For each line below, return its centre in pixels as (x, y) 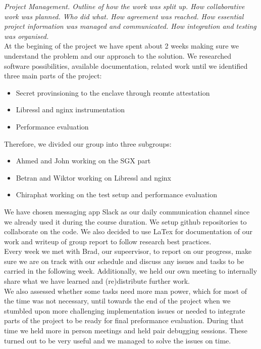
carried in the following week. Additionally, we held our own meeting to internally (131, 271)
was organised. (27, 36)
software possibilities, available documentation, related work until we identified (126, 66)
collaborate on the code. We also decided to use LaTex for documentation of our (128, 231)
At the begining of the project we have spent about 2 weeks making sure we (121, 46)
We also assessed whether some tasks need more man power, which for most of (126, 291)
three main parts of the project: (53, 76)
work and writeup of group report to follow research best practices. (108, 241)
